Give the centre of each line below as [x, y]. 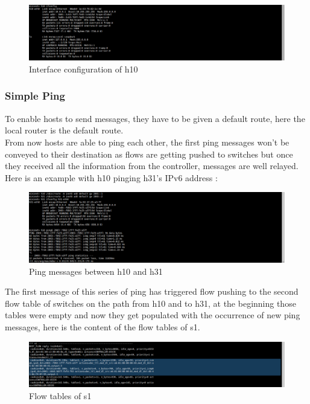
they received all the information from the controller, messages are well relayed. [152, 166]
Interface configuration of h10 [84, 69]
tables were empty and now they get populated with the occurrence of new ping [153, 315]
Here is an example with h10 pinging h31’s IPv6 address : [111, 177]
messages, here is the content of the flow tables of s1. [103, 327]
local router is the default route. [64, 130]
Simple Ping [35, 96]
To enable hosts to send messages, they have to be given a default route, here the [155, 118]
